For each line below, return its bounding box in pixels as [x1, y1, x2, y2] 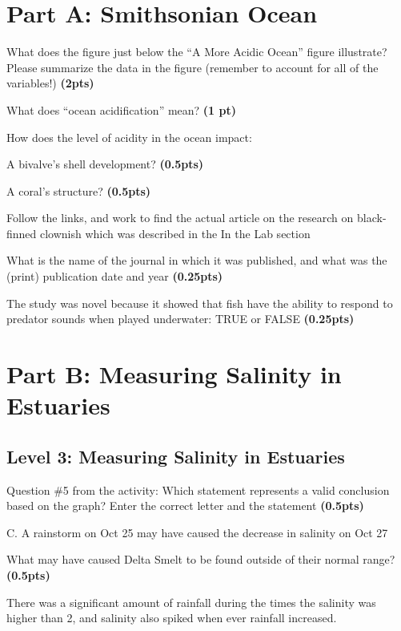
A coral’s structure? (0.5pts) [6, 182, 151, 199]
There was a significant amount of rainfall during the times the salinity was [6, 593, 376, 610]
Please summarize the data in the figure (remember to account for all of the [6, 59, 379, 75]
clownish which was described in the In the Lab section [40, 224, 311, 241]
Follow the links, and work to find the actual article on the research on [6, 209, 354, 226]
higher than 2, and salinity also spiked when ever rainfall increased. [6, 609, 337, 626]
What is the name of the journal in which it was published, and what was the [6, 252, 387, 269]
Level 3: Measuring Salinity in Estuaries [6, 443, 345, 468]
